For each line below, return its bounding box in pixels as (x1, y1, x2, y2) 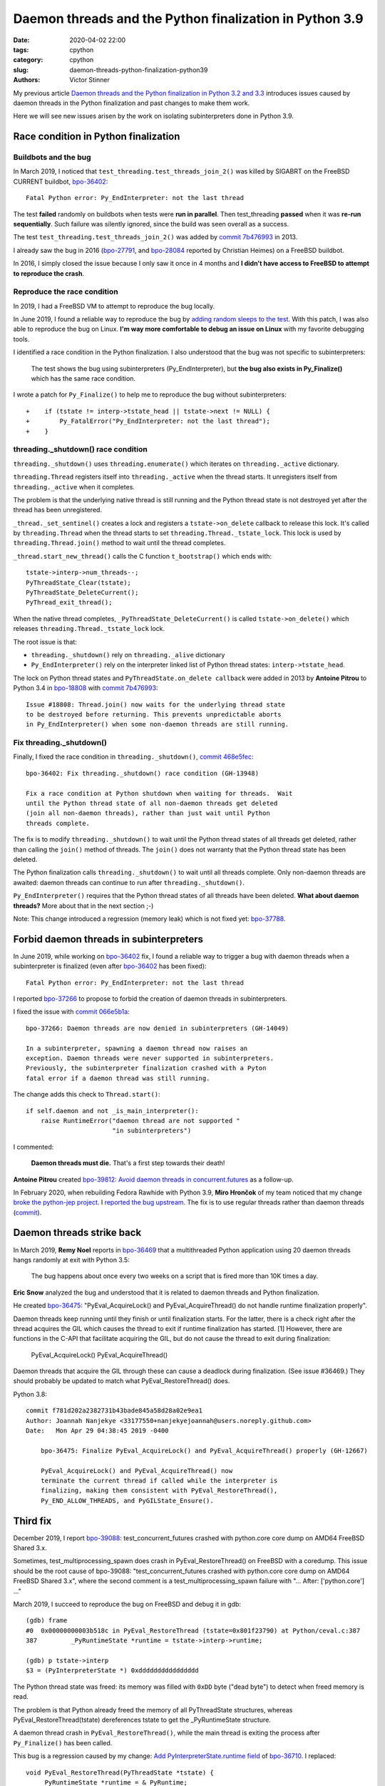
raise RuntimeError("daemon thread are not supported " (40, 1117, 240, 1124)
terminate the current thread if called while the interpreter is (40, 1477, 278, 1485)
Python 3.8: (13, 1390, 48, 1398)
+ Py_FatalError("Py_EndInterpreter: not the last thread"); (26, 417, 270, 425)
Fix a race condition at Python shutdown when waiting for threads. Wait (26, 789, 293, 797)
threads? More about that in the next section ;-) (13, 901, 154, 910)
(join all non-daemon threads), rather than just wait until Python (26, 809, 270, 817)
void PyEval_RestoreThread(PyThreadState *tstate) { (26, 1768, 214, 1777)
